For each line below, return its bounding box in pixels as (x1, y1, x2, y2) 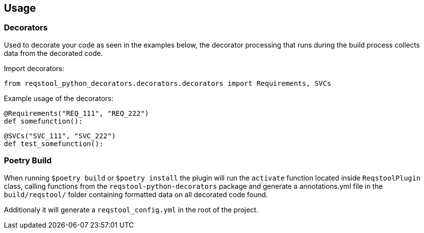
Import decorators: (4, 64, 64, 73)
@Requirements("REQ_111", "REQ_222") (4, 109, 149, 117)
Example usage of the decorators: (4, 94, 113, 103)
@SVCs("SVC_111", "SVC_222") (4, 131, 116, 140)
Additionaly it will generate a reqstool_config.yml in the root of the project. (4, 205, 258, 214)
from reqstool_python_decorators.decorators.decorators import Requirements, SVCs (4, 79, 331, 87)
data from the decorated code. (4, 49, 103, 57)
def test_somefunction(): (4, 139, 104, 148)
